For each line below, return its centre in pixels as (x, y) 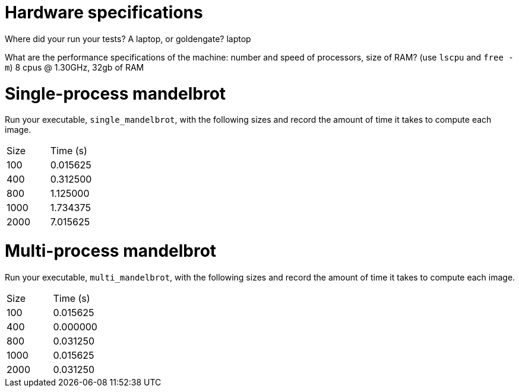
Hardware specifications (104, 12)
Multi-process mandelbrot (111, 251)
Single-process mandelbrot (115, 93)
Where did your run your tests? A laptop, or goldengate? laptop (128, 39)
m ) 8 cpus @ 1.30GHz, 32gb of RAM (75, 67)
